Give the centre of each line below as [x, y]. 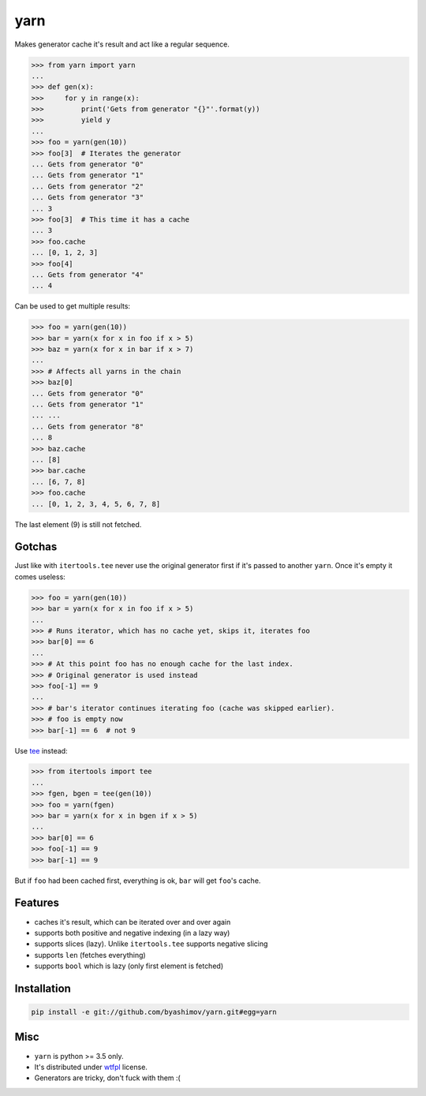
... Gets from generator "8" [88, 426]
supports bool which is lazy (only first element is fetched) [129, 966]
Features [37, 903]
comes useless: [40, 577]
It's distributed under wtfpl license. [91, 1067]
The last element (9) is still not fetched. [78, 524]
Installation [43, 988]
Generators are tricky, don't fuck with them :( [107, 1078]
